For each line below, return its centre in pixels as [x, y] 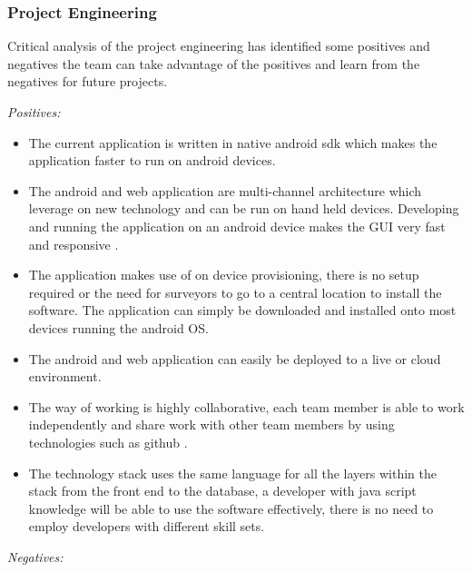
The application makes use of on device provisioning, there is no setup [224, 275]
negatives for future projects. [88, 81]
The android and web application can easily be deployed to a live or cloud [235, 358]
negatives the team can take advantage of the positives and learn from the [214, 63]
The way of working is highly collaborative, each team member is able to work [246, 406]
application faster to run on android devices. [152, 160]
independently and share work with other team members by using [211, 424]
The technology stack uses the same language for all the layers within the [232, 473]
